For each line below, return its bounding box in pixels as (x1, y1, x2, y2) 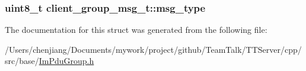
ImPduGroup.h (39, 55, 94, 67)
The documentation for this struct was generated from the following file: (5, 23, 267, 36)
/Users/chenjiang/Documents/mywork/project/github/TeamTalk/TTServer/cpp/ (5, 43, 302, 55)
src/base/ (5, 55, 39, 67)
